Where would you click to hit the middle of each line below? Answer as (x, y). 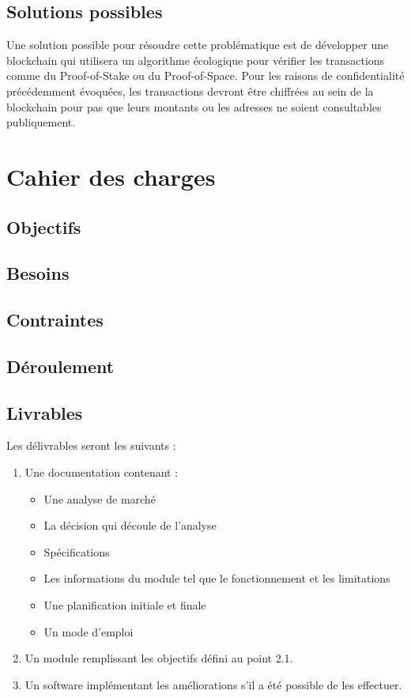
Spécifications (77, 551)
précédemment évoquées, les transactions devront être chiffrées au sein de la (190, 91)
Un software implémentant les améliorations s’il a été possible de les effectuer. (213, 684)
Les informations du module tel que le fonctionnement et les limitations (217, 578)
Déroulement (60, 366)
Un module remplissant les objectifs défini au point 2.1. (159, 658)
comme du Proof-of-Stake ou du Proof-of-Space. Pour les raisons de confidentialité (205, 75)
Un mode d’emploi (89, 631)
